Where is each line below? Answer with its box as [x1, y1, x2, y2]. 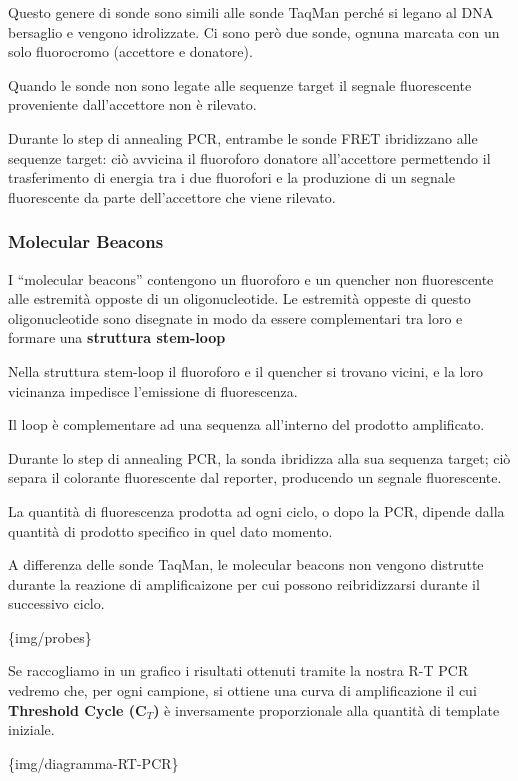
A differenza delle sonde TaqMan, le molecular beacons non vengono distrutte [8, 554, 484, 575]
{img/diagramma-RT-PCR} [8, 752, 179, 773]
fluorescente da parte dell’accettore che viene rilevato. [8, 186, 336, 207]
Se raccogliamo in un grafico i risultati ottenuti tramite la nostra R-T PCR [8, 660, 469, 681]
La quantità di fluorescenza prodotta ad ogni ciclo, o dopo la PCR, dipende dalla [8, 500, 505, 521]
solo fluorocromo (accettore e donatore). [8, 41, 253, 62]
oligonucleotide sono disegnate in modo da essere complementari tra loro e [8, 307, 463, 328]
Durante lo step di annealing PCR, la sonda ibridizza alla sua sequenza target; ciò [8, 447, 511, 468]
